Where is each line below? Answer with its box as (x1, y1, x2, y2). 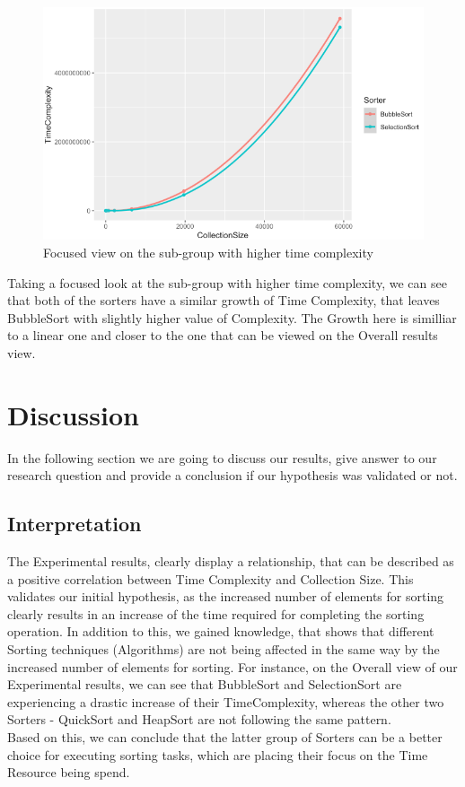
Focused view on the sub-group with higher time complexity (43, 242, 373, 261)
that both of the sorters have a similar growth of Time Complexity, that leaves (7, 291, 440, 310)
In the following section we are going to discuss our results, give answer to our (7, 448, 437, 467)
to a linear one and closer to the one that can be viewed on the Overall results (7, 326, 438, 345)
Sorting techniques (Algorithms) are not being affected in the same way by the (7, 639, 440, 658)
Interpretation (7, 510, 142, 538)
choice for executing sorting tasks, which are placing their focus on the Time (7, 745, 428, 764)
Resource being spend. (7, 763, 130, 782)
